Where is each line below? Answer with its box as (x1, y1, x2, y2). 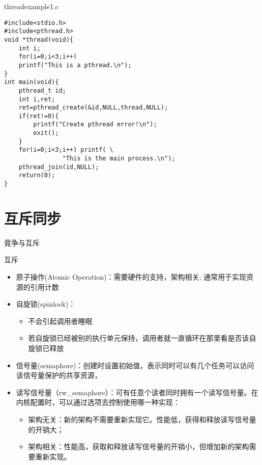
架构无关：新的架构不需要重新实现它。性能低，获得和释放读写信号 (28, 414, 249, 424)
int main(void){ (4, 78, 59, 86)
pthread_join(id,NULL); (18, 163, 99, 171)
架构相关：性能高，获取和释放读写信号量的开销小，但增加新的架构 (28, 441, 249, 452)
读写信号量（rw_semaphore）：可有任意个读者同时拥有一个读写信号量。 (16, 387, 251, 397)
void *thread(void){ (4, 36, 74, 43)
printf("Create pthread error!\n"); (33, 121, 157, 128)
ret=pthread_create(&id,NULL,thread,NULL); (18, 104, 168, 112)
